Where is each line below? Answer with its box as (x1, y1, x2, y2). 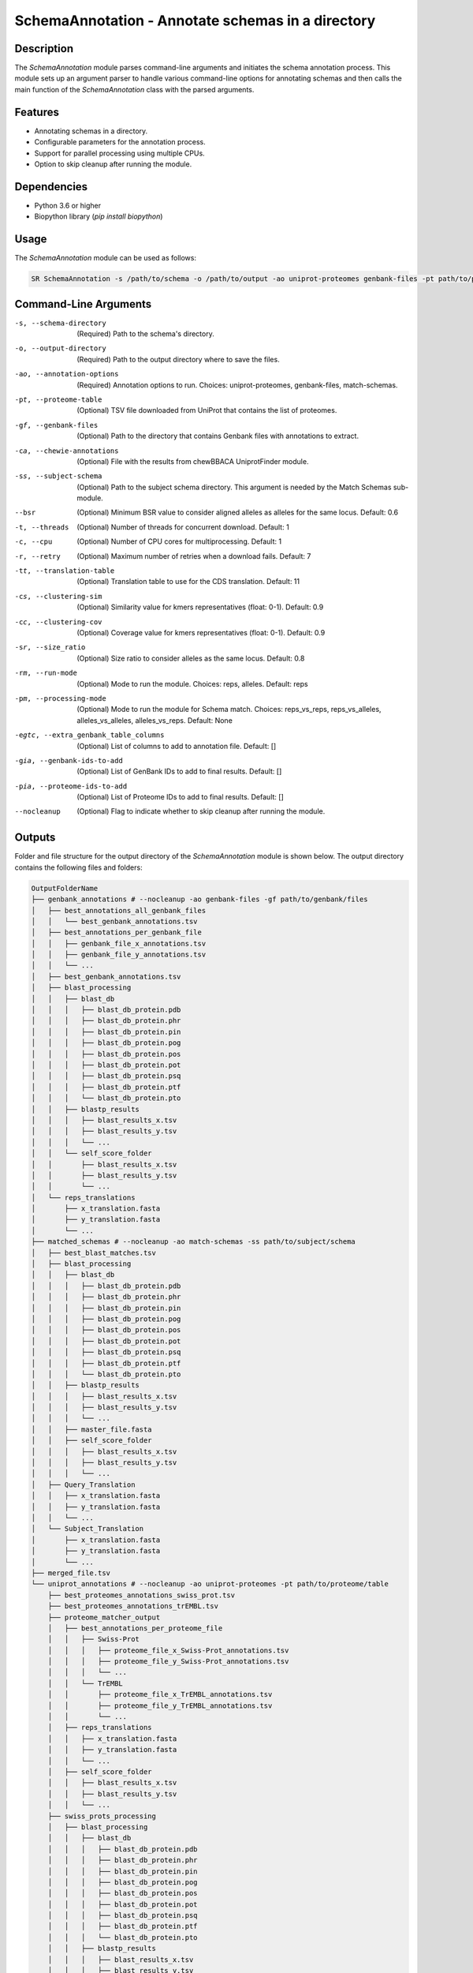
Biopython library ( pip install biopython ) (34, 212, 163, 221)
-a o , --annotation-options (14, 369, 119, 379)
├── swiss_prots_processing (47, 1811, 157, 1821)
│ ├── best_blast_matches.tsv (31, 1248, 157, 1257)
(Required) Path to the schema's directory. (76, 329, 214, 339)
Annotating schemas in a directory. (34, 126, 148, 136)
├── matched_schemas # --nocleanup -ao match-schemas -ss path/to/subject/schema (31, 1237, 356, 1246)
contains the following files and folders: (14, 863, 143, 872)
